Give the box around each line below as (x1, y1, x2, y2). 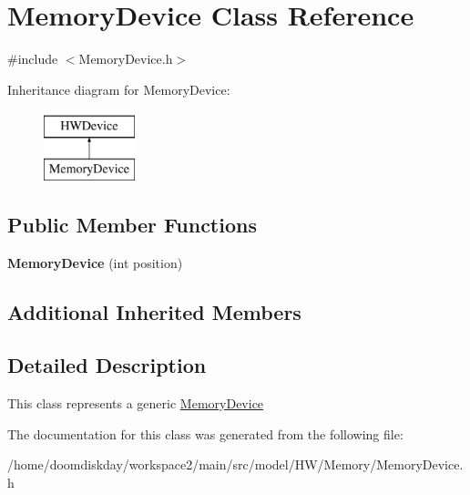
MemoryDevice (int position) (7, 253, 183, 272)
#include (7, 49, 58, 68)
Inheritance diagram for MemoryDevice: (7, 79, 230, 98)
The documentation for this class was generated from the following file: (7, 424, 404, 443)
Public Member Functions (7, 210, 257, 238)
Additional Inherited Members (7, 297, 301, 325)
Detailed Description (7, 351, 207, 379)
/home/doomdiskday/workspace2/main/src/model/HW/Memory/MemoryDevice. (7, 455, 464, 474)
